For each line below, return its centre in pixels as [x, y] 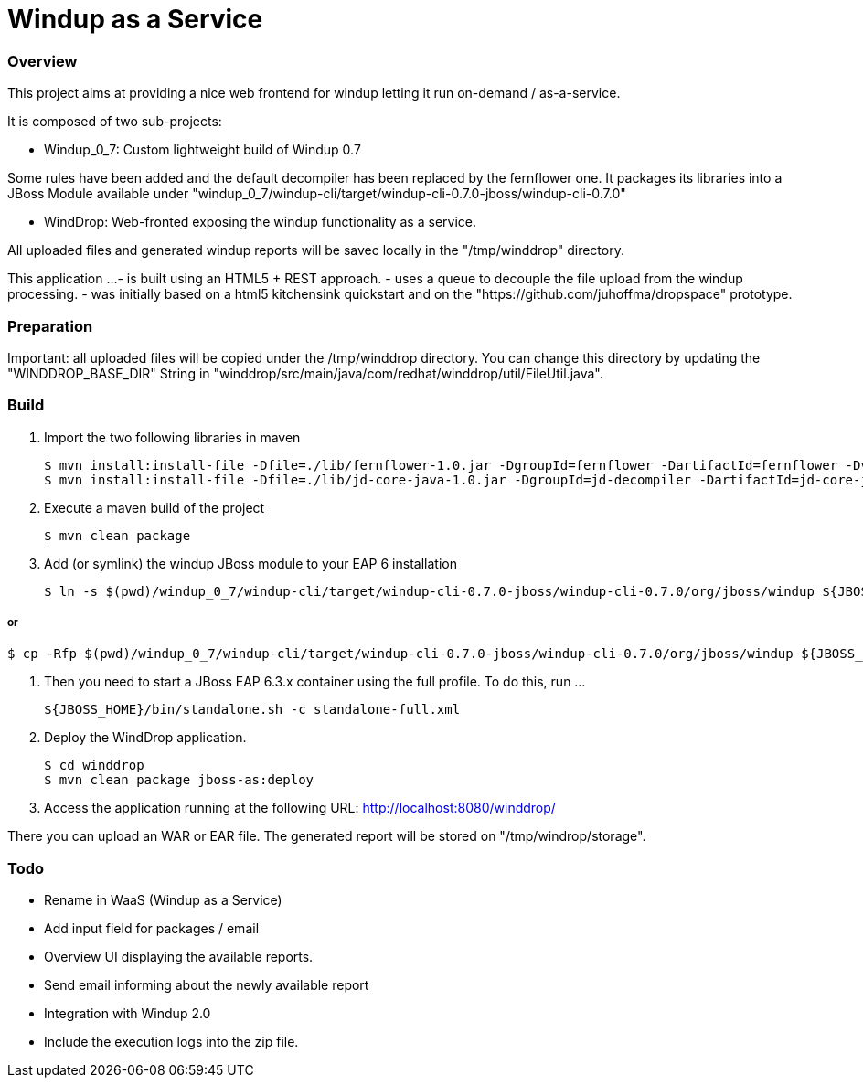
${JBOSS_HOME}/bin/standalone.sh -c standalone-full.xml [252, 710]
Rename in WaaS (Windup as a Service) [163, 900]
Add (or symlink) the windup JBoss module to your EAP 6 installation [250, 563]
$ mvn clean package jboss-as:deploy [179, 780]
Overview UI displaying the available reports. [179, 957]
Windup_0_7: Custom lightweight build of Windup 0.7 [202, 150]
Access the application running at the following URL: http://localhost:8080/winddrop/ [300, 808]
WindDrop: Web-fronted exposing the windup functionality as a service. [260, 222]
